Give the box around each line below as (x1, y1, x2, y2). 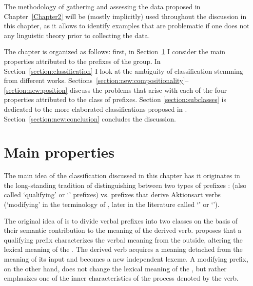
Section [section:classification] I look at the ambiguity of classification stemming (4, 65, 243, 76)
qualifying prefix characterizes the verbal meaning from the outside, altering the (4, 234, 243, 245)
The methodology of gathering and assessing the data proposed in (4, 1, 201, 11)
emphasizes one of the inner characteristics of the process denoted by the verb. (4, 273, 239, 283)
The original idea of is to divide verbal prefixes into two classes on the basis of (4, 215, 238, 225)
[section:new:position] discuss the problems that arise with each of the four (4, 84, 227, 95)
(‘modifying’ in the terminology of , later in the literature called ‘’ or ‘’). (4, 199, 220, 209)
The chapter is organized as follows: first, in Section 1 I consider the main (4, 46, 225, 57)
